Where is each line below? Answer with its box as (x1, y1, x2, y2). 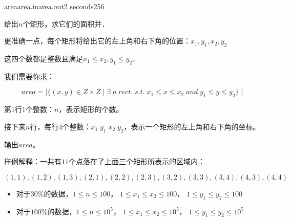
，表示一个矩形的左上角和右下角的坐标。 (123, 121, 260, 131)
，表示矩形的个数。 (58, 104, 123, 115)
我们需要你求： (4, 71, 54, 81)
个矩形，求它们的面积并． (23, 18, 109, 29)
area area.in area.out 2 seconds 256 (4, 1, 105, 11)
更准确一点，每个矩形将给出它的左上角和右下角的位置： (4, 35, 191, 46)
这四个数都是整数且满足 (4, 53, 83, 63)
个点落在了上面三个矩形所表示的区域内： (69, 156, 205, 167)
